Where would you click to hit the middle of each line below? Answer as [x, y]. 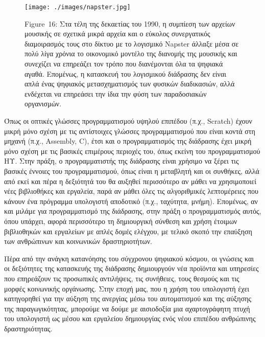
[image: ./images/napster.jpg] [78, 7]
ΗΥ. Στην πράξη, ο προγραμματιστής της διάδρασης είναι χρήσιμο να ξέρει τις [122, 161]
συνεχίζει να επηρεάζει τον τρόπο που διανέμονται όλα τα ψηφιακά [124, 64]
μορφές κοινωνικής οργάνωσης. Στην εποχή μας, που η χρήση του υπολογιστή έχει [127, 288]
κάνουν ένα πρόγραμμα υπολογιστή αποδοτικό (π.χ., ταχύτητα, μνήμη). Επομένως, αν [131, 201]
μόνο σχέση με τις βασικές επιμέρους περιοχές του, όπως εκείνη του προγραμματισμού [132, 151]
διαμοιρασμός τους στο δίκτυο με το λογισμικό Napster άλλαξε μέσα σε [132, 43]
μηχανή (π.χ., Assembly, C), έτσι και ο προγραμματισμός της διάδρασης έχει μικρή [128, 141]
